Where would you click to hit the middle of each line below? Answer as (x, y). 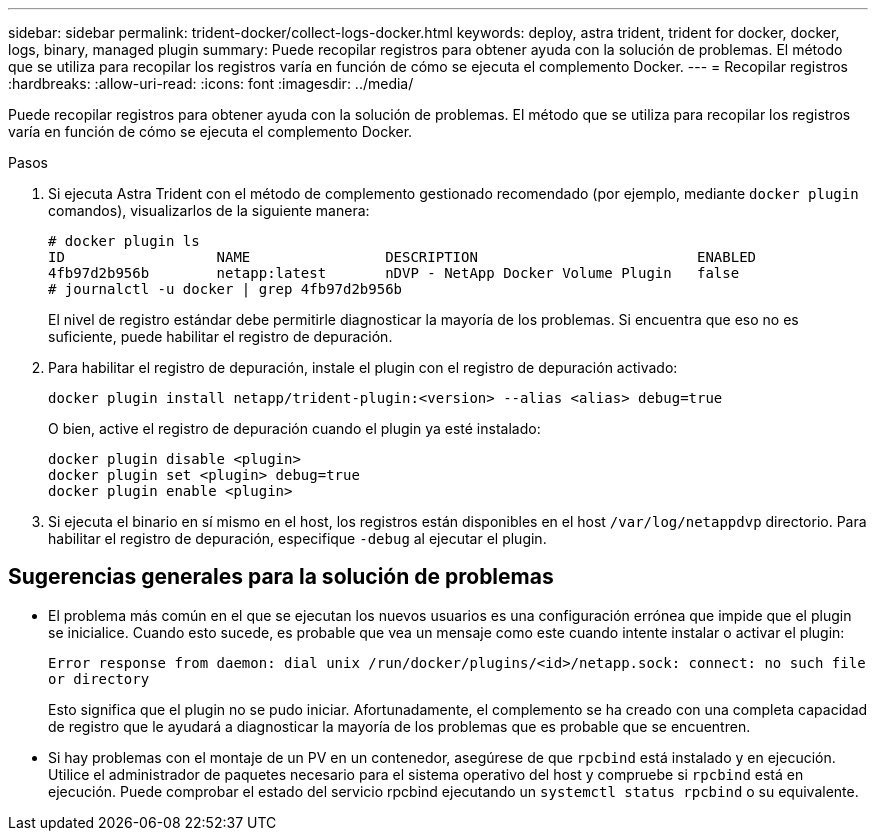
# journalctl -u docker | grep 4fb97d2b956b (225, 289)
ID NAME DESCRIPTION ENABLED (402, 257)
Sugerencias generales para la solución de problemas (281, 577)
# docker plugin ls (124, 241)
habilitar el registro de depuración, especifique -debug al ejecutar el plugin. (297, 538)
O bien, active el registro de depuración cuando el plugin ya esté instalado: (294, 428)
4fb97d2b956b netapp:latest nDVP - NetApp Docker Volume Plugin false (394, 273)
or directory (99, 678)
